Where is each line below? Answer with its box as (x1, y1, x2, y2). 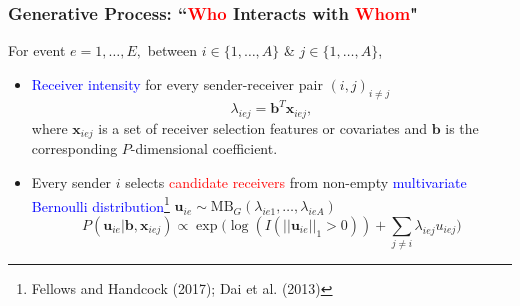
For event (8, 40, 66, 61)
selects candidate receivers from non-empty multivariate (125, 171, 467, 192)
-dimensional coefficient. (130, 138, 278, 159)
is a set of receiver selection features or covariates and (98, 117, 427, 138)
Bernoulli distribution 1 (31, 192, 170, 216)
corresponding (31, 138, 118, 159)
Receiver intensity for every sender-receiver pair (31, 73, 323, 94)
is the (445, 117, 479, 138)
